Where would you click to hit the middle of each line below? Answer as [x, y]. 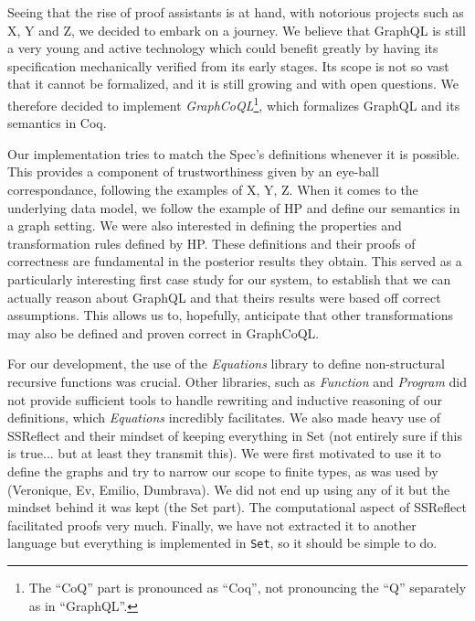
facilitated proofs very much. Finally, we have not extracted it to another [212, 525]
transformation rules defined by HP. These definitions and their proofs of [211, 243]
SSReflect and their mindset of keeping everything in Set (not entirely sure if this [235, 435]
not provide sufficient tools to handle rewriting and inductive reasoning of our [225, 399]
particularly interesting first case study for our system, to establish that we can [229, 278]
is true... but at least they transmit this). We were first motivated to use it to [224, 453]
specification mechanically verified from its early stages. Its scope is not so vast [228, 65]
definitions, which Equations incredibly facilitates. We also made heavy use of [224, 418]
